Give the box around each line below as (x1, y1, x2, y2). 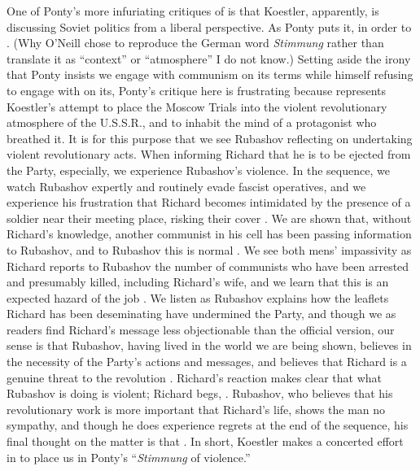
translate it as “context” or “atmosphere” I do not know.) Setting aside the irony (7, 50, 411, 67)
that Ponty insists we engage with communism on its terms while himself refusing (7, 66, 413, 83)
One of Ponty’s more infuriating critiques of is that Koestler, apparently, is (7, 2, 379, 19)
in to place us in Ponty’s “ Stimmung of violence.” (7, 448, 251, 465)
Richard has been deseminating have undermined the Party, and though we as (7, 305, 396, 322)
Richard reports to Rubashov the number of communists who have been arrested (7, 257, 409, 274)
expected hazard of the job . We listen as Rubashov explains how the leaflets (7, 289, 389, 306)
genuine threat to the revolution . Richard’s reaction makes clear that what (7, 369, 382, 386)
